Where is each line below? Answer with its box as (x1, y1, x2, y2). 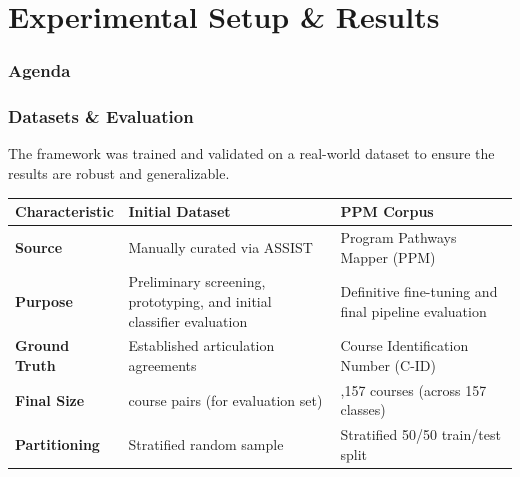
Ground (15, 335, 70, 356)
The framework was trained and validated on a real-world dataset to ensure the (8, 143, 495, 164)
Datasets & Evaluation (8, 104, 194, 129)
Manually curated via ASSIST (128, 236, 313, 257)
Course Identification (340, 335, 469, 356)
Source (15, 236, 63, 257)
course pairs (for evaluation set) (128, 389, 323, 410)
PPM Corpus (340, 201, 434, 222)
